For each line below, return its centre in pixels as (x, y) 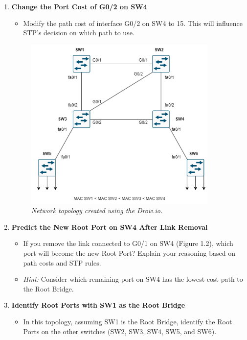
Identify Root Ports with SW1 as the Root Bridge (98, 305)
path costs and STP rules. (62, 262)
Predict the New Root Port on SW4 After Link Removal (110, 227)
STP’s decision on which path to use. (79, 33)
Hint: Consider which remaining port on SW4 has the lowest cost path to (133, 279)
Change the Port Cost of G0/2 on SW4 (79, 6)
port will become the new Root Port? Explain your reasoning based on (129, 253)
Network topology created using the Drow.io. (97, 210)
